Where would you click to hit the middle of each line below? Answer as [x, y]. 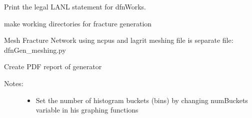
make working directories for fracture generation [78, 23]
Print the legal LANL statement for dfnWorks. [75, 6]
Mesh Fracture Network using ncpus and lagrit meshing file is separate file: [119, 40]
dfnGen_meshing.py [35, 50]
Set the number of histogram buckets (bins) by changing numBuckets [142, 100]
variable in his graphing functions [87, 110]
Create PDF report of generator [53, 66]
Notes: [14, 83]
